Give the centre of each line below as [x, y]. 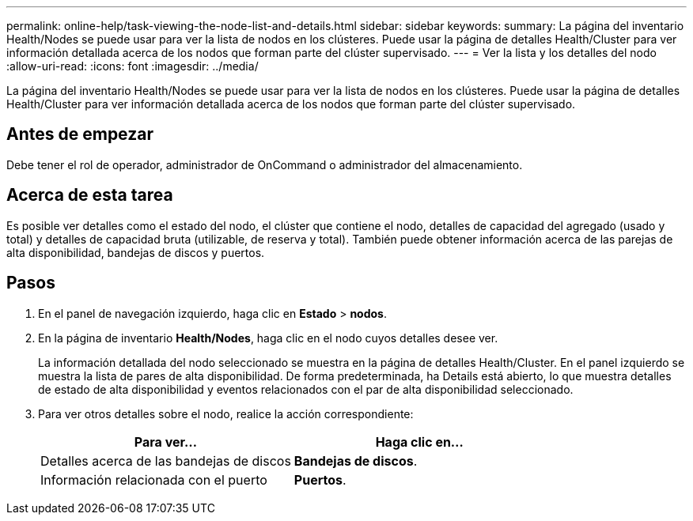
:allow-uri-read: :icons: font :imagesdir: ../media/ [133, 66]
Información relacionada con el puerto [154, 479]
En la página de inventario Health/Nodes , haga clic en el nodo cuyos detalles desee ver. [268, 338]
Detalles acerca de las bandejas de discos [166, 461]
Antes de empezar [80, 134]
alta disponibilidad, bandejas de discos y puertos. [136, 252]
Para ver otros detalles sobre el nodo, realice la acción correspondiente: [226, 413]
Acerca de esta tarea [90, 195]
